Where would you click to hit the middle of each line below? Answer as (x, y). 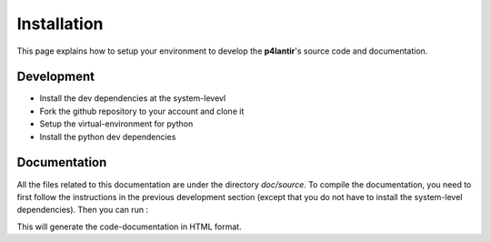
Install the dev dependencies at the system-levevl (133, 98)
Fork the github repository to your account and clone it (142, 111)
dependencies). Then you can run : (83, 210)
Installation (60, 24)
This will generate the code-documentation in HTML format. (129, 227)
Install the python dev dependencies (108, 136)
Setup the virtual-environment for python (116, 124)
